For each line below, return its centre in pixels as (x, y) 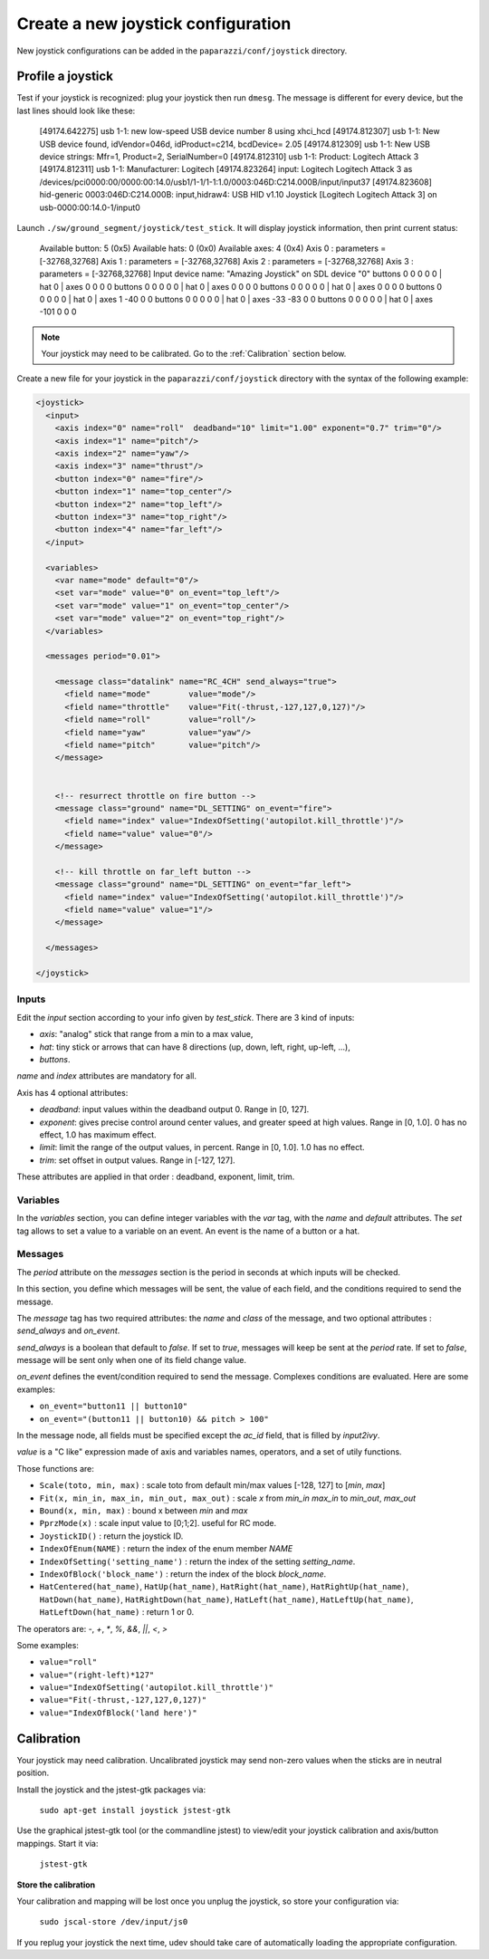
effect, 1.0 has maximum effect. (98, 1134)
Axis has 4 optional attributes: (72, 1092)
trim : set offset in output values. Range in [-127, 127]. (137, 1160)
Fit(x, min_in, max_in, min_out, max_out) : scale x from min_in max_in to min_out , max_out (228, 1498)
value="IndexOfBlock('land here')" (119, 1713)
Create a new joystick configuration (154, 24)
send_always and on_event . (68, 1330)
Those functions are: (55, 1468)
